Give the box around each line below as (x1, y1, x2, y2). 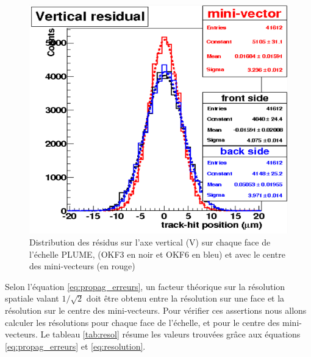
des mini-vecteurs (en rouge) (29, 260, 135, 272)
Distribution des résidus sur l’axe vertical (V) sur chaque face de (29, 236, 271, 249)
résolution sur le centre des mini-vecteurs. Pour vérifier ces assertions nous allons (5, 304, 307, 317)
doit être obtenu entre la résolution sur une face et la (86, 292, 285, 305)
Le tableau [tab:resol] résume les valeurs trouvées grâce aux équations (40, 328, 301, 341)
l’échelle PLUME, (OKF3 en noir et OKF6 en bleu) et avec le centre (29, 247, 285, 260)
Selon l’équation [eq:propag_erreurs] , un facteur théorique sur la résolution (5, 280, 285, 292)
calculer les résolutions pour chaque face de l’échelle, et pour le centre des (5, 316, 280, 328)
